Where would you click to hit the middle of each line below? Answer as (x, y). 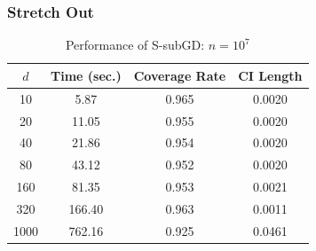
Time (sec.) (86, 75)
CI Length (270, 75)
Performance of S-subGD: (135, 45)
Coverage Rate (180, 75)
